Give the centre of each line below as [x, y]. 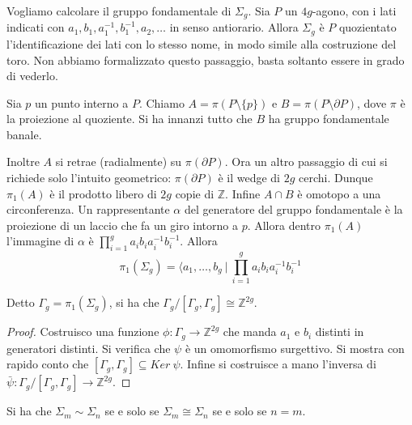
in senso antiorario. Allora [234, 27]
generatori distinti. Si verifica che [89, 348]
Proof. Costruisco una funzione [83, 331]
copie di [195, 193]
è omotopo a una [339, 193]
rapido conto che [48, 364]
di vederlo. [32, 76]
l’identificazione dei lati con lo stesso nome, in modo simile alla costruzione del [202, 43]
